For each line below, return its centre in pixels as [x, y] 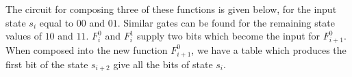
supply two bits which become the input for [229, 36]
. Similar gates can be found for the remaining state [226, 22]
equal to [56, 22]
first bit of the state [47, 64]
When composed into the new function [87, 49]
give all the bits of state [163, 64]
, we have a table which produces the [269, 49]
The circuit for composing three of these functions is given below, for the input [171, 9]
